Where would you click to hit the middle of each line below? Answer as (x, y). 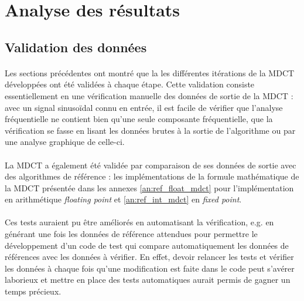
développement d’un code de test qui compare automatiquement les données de (147, 245)
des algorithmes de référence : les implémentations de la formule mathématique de (152, 176)
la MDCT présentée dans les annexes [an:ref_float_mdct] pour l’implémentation (149, 187)
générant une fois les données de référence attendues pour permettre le (131, 234)
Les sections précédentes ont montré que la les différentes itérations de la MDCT (150, 72)
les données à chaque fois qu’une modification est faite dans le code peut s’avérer (150, 268)
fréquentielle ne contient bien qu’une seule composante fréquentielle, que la (139, 119)
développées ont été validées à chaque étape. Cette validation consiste (130, 84)
